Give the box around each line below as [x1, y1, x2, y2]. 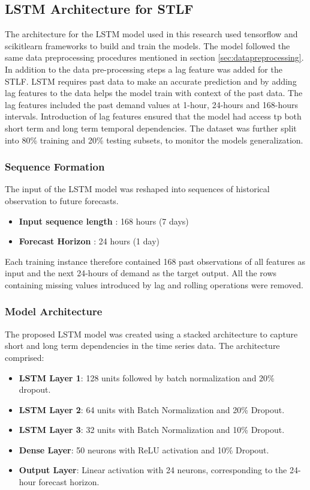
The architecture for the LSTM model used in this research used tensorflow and [5, 28, 298, 40]
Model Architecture [5, 304, 103, 319]
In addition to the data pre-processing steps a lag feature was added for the [5, 62, 282, 75]
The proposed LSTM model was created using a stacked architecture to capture [5, 327, 298, 340]
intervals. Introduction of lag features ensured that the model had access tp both [5, 110, 302, 122]
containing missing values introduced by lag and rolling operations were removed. [5, 278, 303, 291]
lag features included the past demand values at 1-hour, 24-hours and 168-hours [5, 98, 299, 110]
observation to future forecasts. [5, 194, 119, 207]
